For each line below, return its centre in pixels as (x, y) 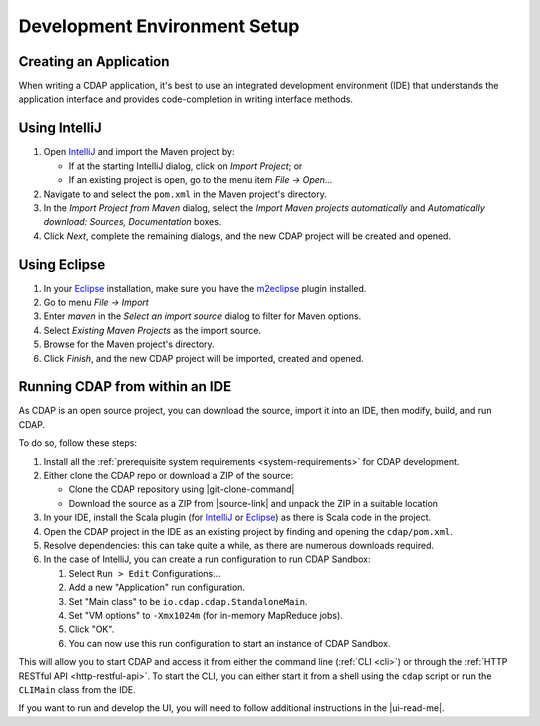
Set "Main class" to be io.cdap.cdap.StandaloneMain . (188, 601)
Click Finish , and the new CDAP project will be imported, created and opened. (203, 358)
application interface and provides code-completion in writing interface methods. (186, 99)
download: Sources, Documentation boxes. (132, 222)
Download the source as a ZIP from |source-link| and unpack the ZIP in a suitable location (253, 503)
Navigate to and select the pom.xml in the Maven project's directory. (185, 194)
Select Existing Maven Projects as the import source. (152, 330)
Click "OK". (91, 629)
